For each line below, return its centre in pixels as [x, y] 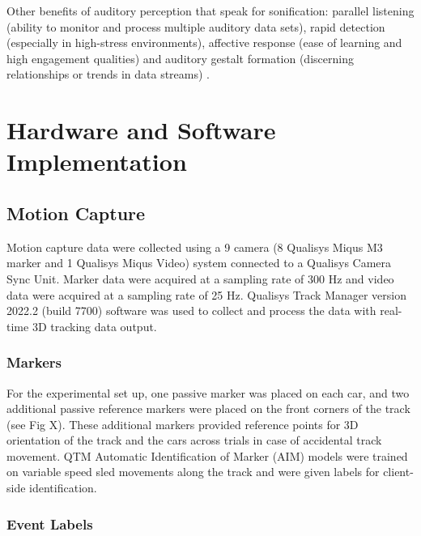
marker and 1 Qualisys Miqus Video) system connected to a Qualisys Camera [199, 263]
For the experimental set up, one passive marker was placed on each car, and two [208, 392]
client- [398, 472]
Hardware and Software [141, 130]
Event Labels [50, 523]
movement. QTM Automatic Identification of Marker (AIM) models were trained [207, 455]
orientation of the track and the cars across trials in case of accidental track [194, 440]
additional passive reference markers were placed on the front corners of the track [208, 408]
